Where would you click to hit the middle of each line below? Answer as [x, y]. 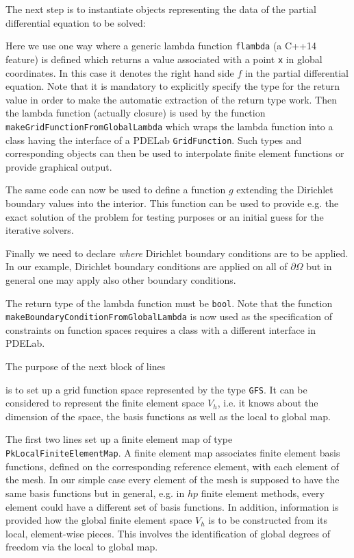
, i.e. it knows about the [268, 403]
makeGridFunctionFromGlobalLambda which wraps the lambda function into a [169, 126]
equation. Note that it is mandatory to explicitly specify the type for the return [173, 86]
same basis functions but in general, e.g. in [95, 493]
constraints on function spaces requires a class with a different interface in [161, 329]
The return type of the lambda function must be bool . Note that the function [169, 303]
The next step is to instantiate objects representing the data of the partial [161, 9]
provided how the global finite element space [99, 520]
